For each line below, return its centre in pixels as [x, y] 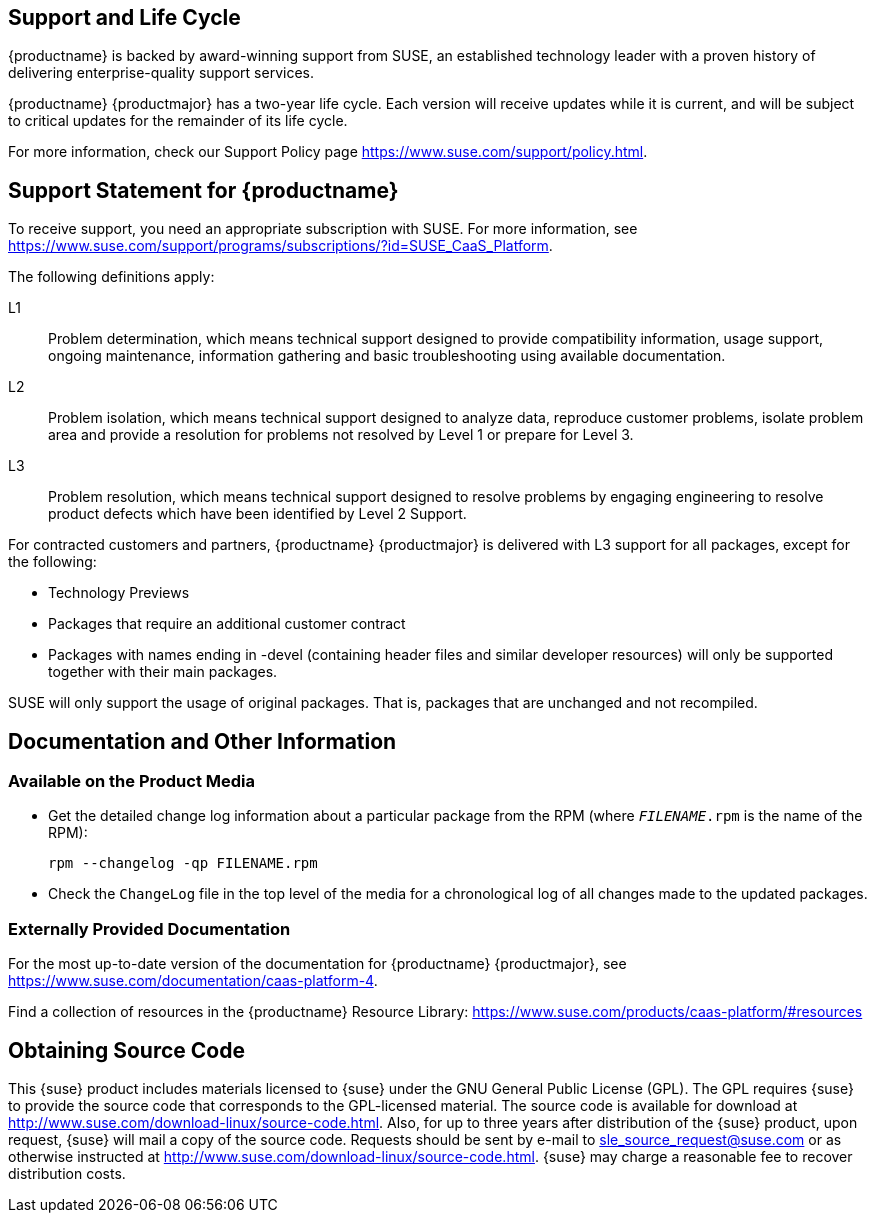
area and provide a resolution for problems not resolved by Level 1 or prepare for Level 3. [341, 435]
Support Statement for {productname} [203, 190]
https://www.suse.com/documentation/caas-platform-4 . [193, 981]
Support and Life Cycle [124, 17]
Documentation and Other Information [202, 741]
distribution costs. [67, 1174]
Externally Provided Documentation [149, 928]
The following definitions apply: [111, 277]
